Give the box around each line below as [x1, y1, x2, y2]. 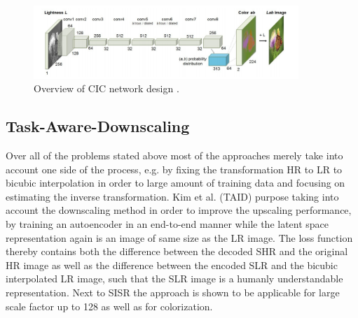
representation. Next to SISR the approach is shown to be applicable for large [6, 285, 340, 300]
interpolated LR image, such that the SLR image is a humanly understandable [6, 271, 343, 286]
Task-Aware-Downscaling [6, 115, 190, 137]
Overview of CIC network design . [34, 81, 179, 96]
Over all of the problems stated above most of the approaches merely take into [6, 148, 343, 163]
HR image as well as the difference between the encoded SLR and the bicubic [6, 257, 338, 272]
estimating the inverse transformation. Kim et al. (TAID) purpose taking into [6, 189, 339, 203]
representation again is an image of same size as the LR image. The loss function [6, 230, 353, 245]
